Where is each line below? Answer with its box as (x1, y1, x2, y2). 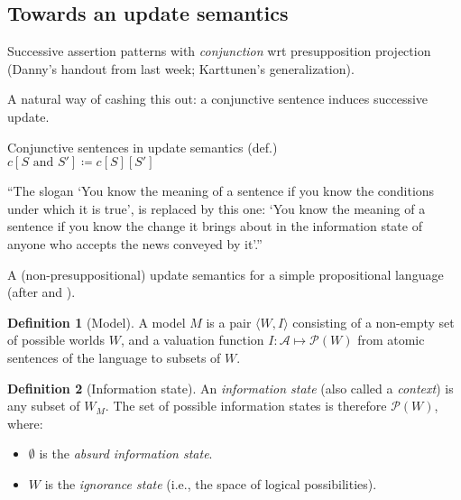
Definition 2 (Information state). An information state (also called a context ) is (7, 378, 454, 397)
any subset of (7, 396, 80, 415)
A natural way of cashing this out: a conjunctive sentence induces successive (7, 89, 429, 108)
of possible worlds (7, 330, 105, 349)
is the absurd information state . (39, 444, 213, 463)
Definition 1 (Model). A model (7, 312, 186, 331)
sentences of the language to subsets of (7, 347, 221, 366)
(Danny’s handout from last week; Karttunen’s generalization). (7, 59, 355, 78)
